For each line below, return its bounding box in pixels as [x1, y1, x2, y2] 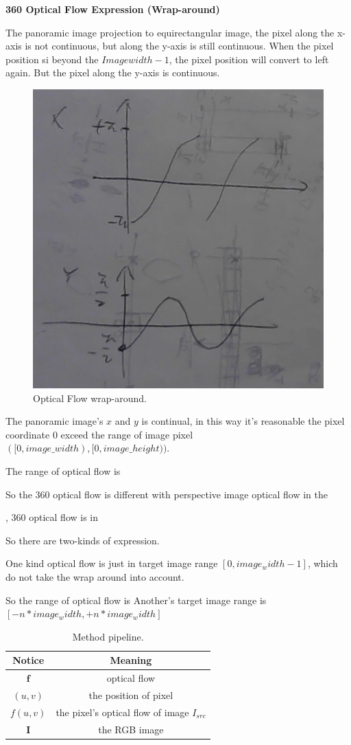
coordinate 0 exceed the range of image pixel [5, 427, 193, 441]
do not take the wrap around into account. [5, 570, 184, 584]
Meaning [110, 653, 152, 667]
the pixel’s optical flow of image [56, 704, 189, 719]
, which [307, 556, 338, 570]
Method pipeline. [72, 629, 144, 643]
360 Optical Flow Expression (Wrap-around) [5, 2, 220, 16]
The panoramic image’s [5, 414, 104, 428]
